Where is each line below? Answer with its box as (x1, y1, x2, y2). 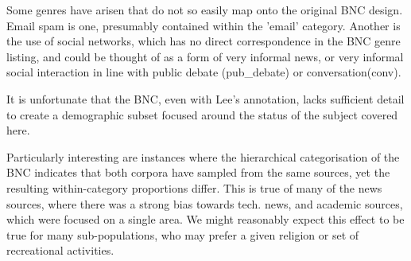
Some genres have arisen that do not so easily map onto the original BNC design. (6, 2, 403, 18)
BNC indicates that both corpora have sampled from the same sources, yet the (6, 164, 390, 181)
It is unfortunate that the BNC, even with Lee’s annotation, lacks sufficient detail (6, 90, 405, 107)
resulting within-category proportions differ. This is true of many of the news (6, 179, 382, 196)
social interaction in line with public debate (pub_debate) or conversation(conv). (6, 64, 401, 80)
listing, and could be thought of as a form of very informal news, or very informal (6, 48, 404, 64)
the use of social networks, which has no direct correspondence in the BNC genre (6, 33, 401, 49)
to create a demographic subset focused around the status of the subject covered (6, 106, 398, 123)
